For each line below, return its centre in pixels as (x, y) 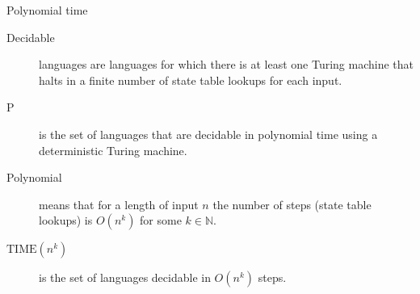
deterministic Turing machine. (113, 150)
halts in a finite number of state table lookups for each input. (191, 80)
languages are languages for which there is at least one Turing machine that (227, 64)
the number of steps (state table (292, 204)
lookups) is (66, 220)
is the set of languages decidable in (125, 277)
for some (161, 220)
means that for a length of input (119, 204)
